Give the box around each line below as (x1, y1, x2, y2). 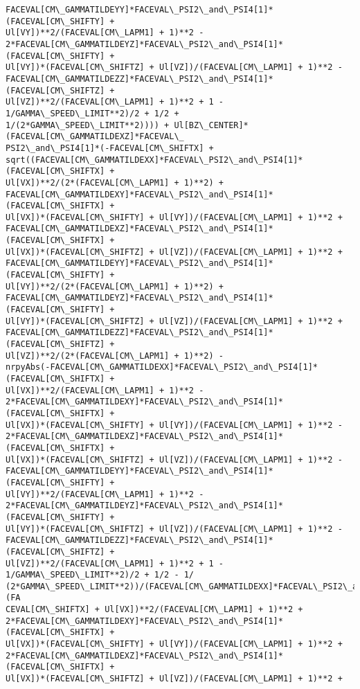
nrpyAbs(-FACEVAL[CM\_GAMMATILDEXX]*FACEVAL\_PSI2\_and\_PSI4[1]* (6, 362, 318, 373)
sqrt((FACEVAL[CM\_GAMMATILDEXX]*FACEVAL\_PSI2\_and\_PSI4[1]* (6, 154, 303, 165)
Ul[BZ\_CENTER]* (174, 120, 249, 130)
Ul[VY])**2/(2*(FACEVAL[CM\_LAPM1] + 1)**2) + (6, 281, 224, 292)
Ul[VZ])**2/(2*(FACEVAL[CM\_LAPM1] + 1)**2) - (6, 350, 224, 361)
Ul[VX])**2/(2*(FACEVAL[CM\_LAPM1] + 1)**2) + (6, 177, 224, 188)
